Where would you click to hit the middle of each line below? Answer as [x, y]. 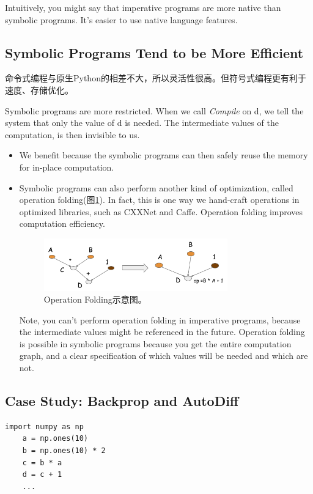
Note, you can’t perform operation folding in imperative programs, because [160, 319]
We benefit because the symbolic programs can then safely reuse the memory [164, 155]
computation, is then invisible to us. [72, 134]
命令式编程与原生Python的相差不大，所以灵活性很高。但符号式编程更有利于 [156, 78]
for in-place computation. [67, 167]
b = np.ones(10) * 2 [64, 451]
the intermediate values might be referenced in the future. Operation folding [162, 332]
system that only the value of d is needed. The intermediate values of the [142, 123]
